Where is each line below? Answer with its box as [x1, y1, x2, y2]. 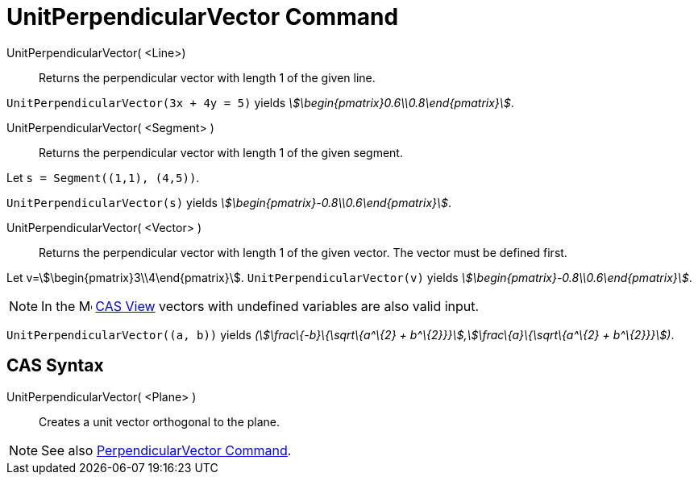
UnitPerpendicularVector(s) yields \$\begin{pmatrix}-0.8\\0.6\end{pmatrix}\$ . [6, 195, 452, 209]
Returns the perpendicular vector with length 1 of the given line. [39, 70, 376, 85]
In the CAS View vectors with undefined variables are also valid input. [41, 297, 480, 314]
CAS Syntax [6, 355, 104, 376]
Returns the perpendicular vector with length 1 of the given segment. [39, 145, 403, 160]
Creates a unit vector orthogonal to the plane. [39, 414, 280, 429]
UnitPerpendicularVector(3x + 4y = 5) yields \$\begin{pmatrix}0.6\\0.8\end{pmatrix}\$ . [6, 95, 514, 110]
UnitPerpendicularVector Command [6, 3, 399, 31]
